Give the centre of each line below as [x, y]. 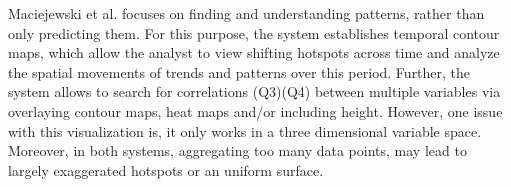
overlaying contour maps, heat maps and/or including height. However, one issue [255, 110]
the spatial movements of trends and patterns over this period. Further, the [239, 71]
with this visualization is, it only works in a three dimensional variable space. [245, 130]
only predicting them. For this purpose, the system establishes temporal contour [254, 32]
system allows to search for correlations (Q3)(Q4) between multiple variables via [254, 91]
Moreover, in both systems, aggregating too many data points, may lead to [237, 150]
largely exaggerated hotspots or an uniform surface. [166, 169]
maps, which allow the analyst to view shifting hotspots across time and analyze [254, 52]
